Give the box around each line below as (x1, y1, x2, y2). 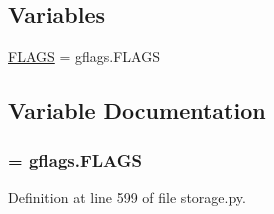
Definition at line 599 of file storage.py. (8, 186, 246, 207)
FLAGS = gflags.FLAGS (8, 46, 160, 67)
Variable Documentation (8, 95, 266, 126)
